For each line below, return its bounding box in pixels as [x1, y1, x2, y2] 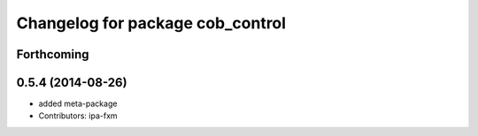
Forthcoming [16, 47, 89, 62]
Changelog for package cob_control [16, 13, 287, 33]
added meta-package [38, 98, 118, 110]
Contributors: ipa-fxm [38, 110, 119, 121]
